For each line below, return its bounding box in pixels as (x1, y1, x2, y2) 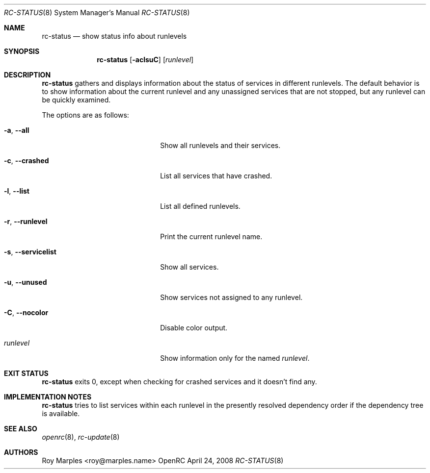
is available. (42, 409, 80, 418)
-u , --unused (4, 278, 47, 286)
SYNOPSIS (4, 47, 40, 55)
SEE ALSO (4, 424, 37, 433)
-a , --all (4, 126, 29, 134)
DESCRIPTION (4, 71, 51, 79)
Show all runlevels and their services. (160, 141, 281, 149)
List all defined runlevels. (160, 202, 241, 210)
